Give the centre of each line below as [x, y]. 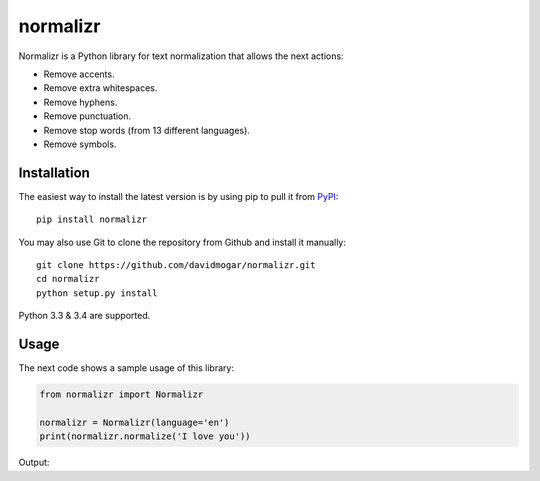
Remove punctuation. [87, 116]
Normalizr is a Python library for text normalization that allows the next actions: [181, 56]
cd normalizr [68, 279]
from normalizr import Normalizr [121, 394]
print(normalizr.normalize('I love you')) [145, 436]
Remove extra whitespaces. [100, 88]
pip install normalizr [92, 219]
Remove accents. [79, 74]
